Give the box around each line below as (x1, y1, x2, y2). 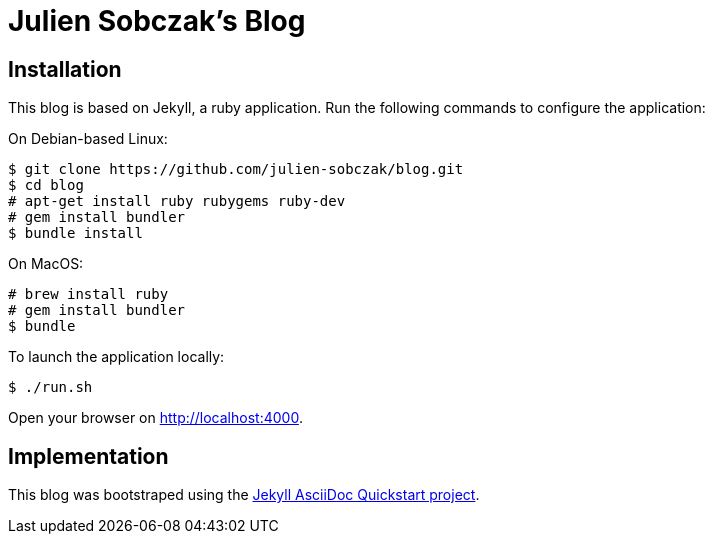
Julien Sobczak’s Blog (8, 4, 306, 38)
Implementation (8, 443, 169, 469)
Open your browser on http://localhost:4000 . (8, 409, 303, 427)
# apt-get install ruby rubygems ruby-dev (8, 193, 346, 210)
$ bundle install (8, 225, 143, 242)
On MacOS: (8, 255, 84, 273)
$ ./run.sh (8, 379, 93, 396)
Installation (8, 56, 122, 82)
